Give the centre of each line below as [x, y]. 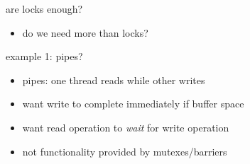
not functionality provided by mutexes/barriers [125, 151]
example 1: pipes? [44, 56]
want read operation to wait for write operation [126, 127]
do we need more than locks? [85, 32]
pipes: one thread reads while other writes [114, 80]
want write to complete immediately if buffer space [133, 104]
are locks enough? [44, 8]
